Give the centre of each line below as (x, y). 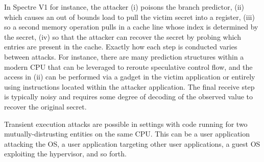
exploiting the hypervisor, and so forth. (65, 154)
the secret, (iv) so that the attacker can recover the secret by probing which (123, 36)
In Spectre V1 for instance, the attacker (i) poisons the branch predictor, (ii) (124, 7)
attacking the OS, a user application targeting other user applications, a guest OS (132, 143)
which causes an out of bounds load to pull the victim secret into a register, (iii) (129, 17)
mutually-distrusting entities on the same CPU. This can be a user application (127, 134)
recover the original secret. (45, 106)
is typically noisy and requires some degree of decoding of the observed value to (129, 97)
